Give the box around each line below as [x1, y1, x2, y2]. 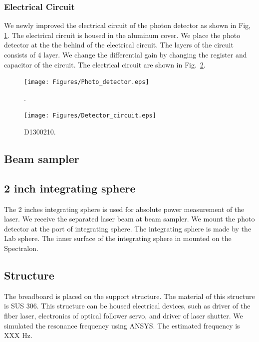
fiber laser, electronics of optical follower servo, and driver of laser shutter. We [4, 310, 243, 321]
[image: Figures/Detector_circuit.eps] [24, 112, 156, 119]
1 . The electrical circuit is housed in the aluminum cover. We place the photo [4, 29, 241, 40]
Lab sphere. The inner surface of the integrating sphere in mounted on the [4, 233, 232, 243]
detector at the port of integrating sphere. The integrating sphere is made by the [4, 223, 252, 233]
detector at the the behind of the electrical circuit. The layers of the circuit [4, 39, 234, 50]
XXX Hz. [4, 330, 32, 340]
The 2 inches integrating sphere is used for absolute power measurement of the [4, 203, 245, 214]
